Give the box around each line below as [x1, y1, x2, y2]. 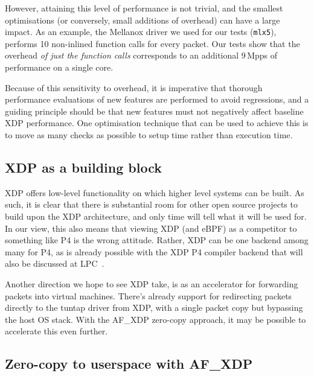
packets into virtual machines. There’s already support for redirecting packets [5, 289, 292, 302]
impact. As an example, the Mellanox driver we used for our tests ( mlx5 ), [5, 25, 277, 38]
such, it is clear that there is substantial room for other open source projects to [5, 198, 298, 211]
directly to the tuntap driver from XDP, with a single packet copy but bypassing [5, 301, 303, 314]
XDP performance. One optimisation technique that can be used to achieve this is [5, 116, 309, 129]
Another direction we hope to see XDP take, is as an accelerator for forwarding [5, 277, 298, 290]
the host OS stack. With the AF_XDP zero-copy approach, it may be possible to [5, 313, 306, 325]
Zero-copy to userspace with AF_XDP [5, 354, 253, 373]
